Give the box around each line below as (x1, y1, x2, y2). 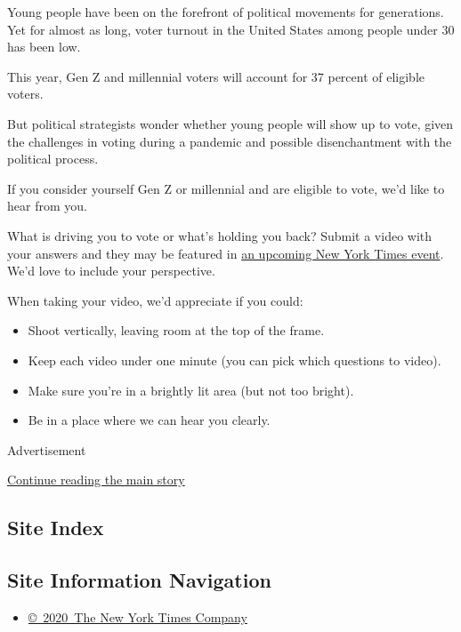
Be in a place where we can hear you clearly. (28, 411, 271, 429)
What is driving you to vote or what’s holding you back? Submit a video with (7, 226, 433, 244)
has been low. (7, 37, 81, 56)
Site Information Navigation (7, 566, 271, 594)
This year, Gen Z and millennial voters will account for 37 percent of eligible (7, 67, 425, 85)
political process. (7, 149, 99, 168)
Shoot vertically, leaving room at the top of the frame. (28, 321, 325, 340)
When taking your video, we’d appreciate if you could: (7, 291, 303, 309)
